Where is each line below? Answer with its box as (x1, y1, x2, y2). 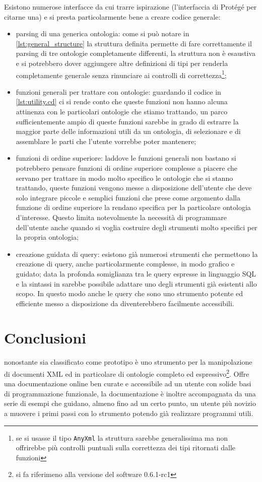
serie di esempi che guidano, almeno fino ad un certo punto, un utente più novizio (4, 398, 256, 408)
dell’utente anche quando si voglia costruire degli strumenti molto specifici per (16, 222, 257, 232)
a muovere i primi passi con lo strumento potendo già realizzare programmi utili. (4, 408, 253, 419)
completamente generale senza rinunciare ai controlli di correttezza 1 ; (16, 68, 227, 80)
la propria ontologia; (16, 232, 79, 242)
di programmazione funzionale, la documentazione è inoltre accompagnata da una (4, 388, 256, 398)
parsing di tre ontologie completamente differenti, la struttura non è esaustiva (16, 48, 256, 58)
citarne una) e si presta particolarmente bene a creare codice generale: (4, 11, 221, 22)
